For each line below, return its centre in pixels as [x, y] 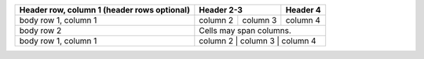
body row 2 [40, 30]
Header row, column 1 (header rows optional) [104, 10]
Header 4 [303, 10]
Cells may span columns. [245, 30]
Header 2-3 [221, 10]
